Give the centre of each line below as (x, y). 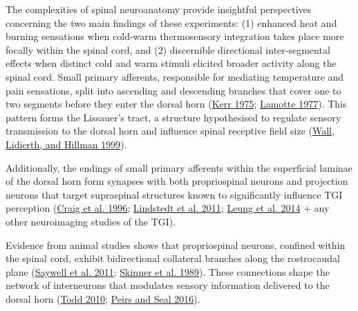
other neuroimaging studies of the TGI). (91, 221)
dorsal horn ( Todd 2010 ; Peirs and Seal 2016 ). (103, 298)
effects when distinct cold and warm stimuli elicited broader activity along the (171, 63)
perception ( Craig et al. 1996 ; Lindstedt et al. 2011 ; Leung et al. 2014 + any (168, 208)
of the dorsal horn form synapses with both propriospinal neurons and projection (177, 181)
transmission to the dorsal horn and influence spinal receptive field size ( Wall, (170, 131)
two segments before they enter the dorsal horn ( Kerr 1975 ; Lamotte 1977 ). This (176, 104)
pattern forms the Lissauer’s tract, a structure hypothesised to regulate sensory (173, 117)
